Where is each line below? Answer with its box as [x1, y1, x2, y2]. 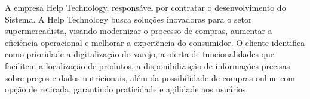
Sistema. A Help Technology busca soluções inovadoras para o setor [5, 13, 252, 25]
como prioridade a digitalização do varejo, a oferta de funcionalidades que [5, 48, 274, 60]
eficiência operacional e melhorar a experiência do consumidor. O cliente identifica [5, 36, 305, 48]
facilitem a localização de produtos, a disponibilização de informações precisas [5, 59, 290, 72]
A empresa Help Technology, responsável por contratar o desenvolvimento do [5, 1, 286, 13]
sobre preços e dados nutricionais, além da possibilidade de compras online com [5, 71, 296, 83]
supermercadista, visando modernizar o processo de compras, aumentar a [5, 24, 272, 37]
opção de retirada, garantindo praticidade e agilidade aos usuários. [5, 83, 248, 95]
